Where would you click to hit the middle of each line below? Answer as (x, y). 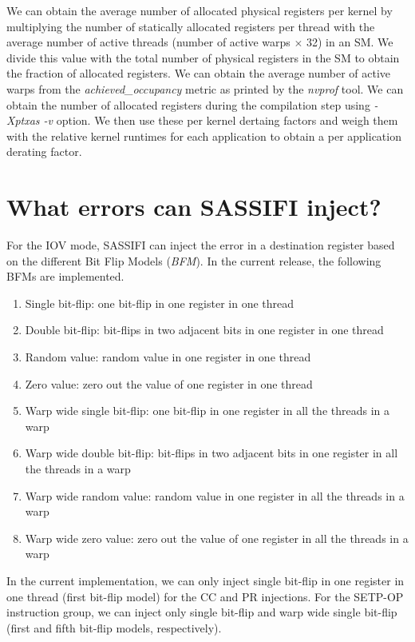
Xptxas (23, 120)
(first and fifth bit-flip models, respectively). (114, 627)
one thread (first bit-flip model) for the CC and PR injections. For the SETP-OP (205, 596)
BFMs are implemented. (65, 276)
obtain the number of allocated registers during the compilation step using (188, 104)
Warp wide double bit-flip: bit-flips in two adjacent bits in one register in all (211, 453)
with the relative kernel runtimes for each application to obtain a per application (204, 136)
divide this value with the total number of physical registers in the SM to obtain (203, 57)
